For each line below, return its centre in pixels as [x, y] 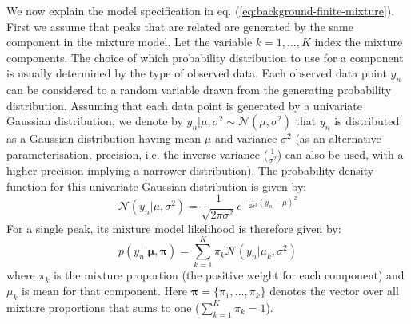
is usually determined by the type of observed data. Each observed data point [197, 73]
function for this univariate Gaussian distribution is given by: [157, 186]
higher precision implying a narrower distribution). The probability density [190, 170]
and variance [246, 138]
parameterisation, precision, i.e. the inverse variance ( [138, 154]
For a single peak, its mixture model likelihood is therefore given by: [174, 228]
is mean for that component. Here [105, 291]
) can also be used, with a [340, 154]
